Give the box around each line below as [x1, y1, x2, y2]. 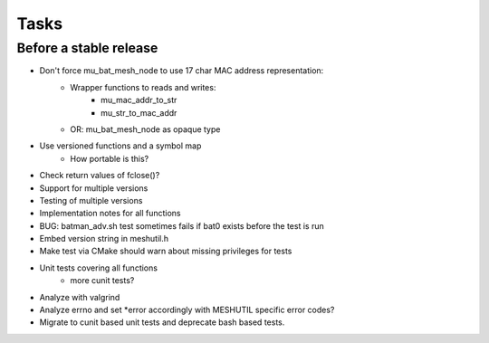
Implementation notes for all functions [39, 208, 181, 219]
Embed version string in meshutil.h [39, 233, 169, 244]
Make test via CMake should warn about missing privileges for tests [39, 245, 292, 257]
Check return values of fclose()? [39, 170, 160, 181]
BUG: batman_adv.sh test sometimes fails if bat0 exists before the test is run [39, 220, 325, 231]
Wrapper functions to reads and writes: [70, 81, 216, 92]
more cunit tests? [70, 275, 135, 286]
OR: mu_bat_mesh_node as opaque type [70, 123, 221, 135]
